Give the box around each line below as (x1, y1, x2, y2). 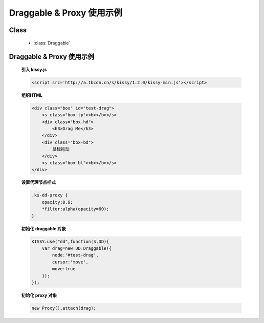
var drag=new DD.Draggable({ (42, 245, 112, 251)
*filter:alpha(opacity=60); (42, 206, 110, 212)
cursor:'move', (52, 259, 89, 265)
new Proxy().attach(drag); (31, 305, 96, 311)
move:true (52, 266, 76, 272)
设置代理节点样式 (21, 179, 56, 185)
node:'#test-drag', (52, 252, 99, 258)
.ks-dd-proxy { (31, 193, 68, 198)
